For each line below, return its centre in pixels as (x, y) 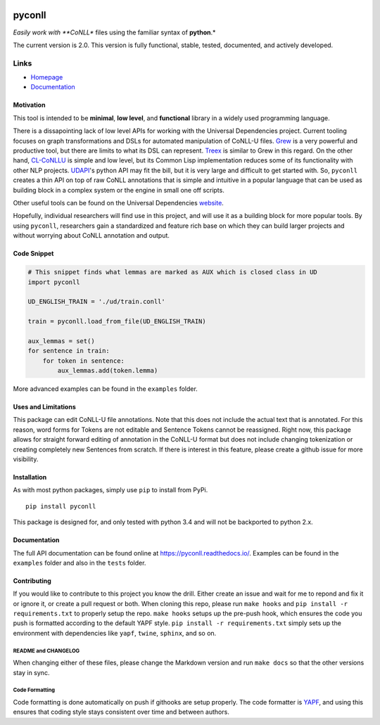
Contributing (32, 581)
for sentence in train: (69, 351)
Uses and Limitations (45, 407)
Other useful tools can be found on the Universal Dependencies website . (119, 203)
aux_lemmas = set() (61, 341)
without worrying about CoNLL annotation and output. (91, 236)
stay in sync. (31, 672)
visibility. (26, 459)
